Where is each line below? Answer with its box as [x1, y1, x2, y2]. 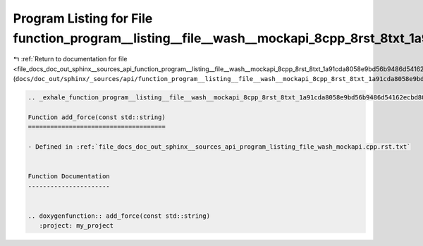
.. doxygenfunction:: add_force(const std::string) [27, 211, 211, 220]
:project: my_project [39, 222, 114, 230]
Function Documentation [27, 173, 111, 180]
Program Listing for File [13, 11, 153, 26]
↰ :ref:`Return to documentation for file [13, 55, 128, 63]
